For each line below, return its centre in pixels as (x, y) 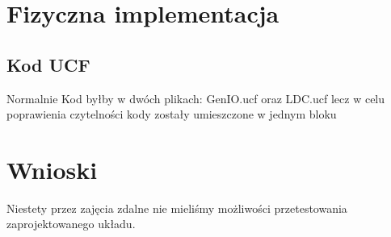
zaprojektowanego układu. (71, 224)
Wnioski (52, 169)
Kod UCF (48, 64)
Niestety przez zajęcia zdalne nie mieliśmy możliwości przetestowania (177, 208)
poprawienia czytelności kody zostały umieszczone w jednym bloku (172, 114)
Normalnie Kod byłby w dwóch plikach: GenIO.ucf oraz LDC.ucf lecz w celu (196, 98)
